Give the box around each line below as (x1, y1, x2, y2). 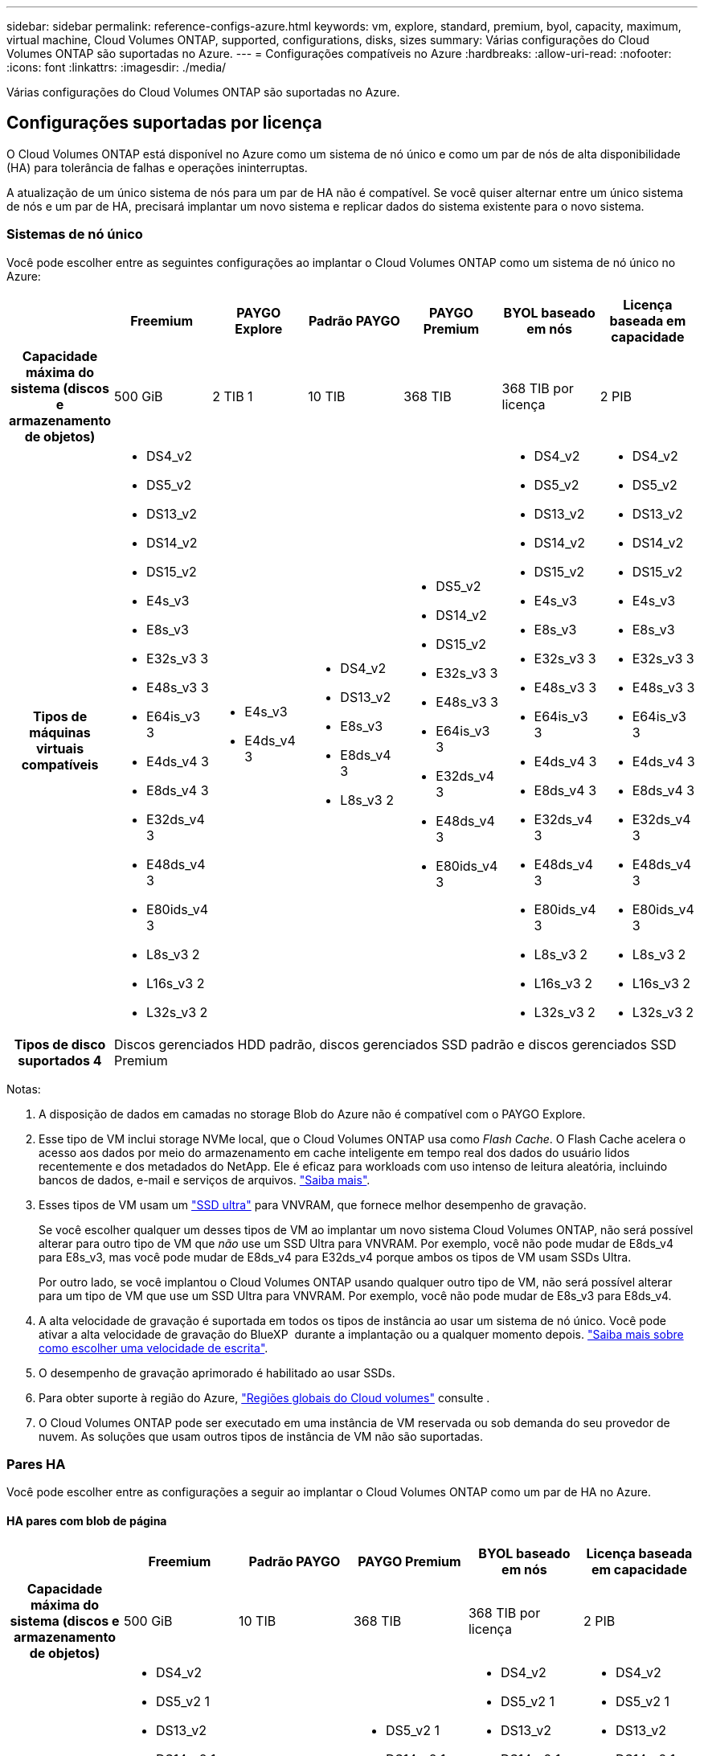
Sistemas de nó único (6, 226, 143, 243)
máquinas (29, 724, 91, 741)
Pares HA (6, 1455, 66, 1472)
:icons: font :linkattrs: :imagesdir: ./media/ (6, 60, 227, 74)
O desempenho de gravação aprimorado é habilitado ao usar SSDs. (39, 1365, 395, 1380)
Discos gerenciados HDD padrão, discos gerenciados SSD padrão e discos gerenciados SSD (114, 1036, 677, 1052)
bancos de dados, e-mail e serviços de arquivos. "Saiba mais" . (39, 1172, 370, 1187)
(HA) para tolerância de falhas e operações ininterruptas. (6, 160, 308, 174)
